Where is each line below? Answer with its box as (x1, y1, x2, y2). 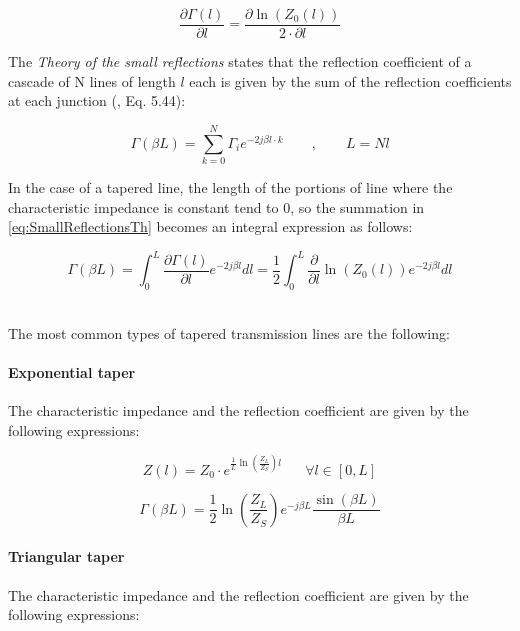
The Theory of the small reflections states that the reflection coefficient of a (8, 51, 472, 72)
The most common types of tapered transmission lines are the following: (8, 322, 450, 343)
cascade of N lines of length (8, 70, 176, 91)
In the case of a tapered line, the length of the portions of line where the (8, 176, 453, 197)
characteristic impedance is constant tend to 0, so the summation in (8, 196, 425, 217)
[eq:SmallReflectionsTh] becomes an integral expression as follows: (8, 216, 413, 237)
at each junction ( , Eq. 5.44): (8, 90, 186, 111)
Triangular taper (8, 546, 125, 567)
